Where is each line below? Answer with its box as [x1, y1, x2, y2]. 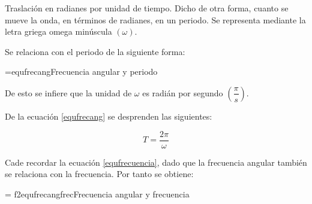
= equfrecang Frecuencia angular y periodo [5, 65, 158, 78]
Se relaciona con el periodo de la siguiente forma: [5, 45, 185, 57]
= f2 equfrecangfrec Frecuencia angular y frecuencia [5, 187, 190, 200]
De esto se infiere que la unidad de [5, 86, 132, 99]
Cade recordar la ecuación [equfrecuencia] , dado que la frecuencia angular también [5, 156, 307, 168]
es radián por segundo [142, 86, 223, 99]
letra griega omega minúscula [5, 25, 112, 38]
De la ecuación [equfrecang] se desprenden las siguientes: [5, 109, 212, 122]
